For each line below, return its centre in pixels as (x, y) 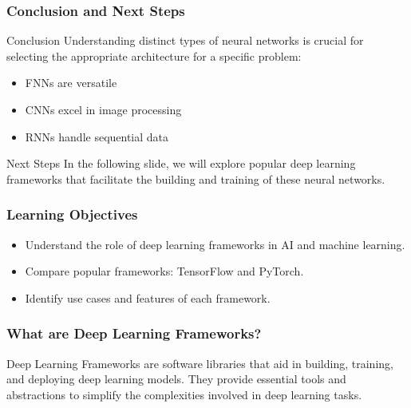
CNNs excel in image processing (103, 109)
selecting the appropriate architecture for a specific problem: (154, 55)
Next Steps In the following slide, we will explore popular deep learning (181, 163)
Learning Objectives (72, 214)
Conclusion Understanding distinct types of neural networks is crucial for (185, 40)
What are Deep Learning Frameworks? (134, 333)
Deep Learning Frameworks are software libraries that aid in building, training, (200, 363)
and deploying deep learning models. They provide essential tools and (176, 379)
